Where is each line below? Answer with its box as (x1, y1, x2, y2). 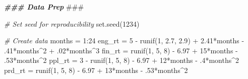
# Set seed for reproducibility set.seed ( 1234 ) (4, 18, 140, 29)
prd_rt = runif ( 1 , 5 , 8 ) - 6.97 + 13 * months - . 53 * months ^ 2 (4, 64, 188, 75)
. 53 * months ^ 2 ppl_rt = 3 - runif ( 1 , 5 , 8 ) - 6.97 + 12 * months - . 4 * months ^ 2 (4, 55, 239, 65)
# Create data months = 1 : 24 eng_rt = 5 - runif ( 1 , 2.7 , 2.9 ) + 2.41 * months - (4, 35, 244, 46)
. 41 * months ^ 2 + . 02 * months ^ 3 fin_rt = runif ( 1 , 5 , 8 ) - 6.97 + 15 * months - (4, 45, 238, 55)
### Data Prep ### (4, 2, 84, 12)
